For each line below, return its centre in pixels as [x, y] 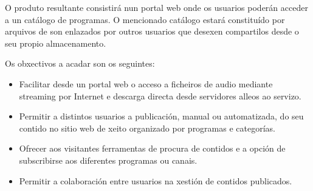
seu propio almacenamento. [56, 43]
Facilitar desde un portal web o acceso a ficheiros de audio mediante [146, 83]
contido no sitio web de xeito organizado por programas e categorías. [147, 128]
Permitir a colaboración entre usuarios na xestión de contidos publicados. [156, 180]
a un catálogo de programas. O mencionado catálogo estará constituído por [145, 19]
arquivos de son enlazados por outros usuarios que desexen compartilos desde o [152, 31]
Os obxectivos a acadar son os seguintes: [80, 63]
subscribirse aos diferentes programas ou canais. [108, 160]
